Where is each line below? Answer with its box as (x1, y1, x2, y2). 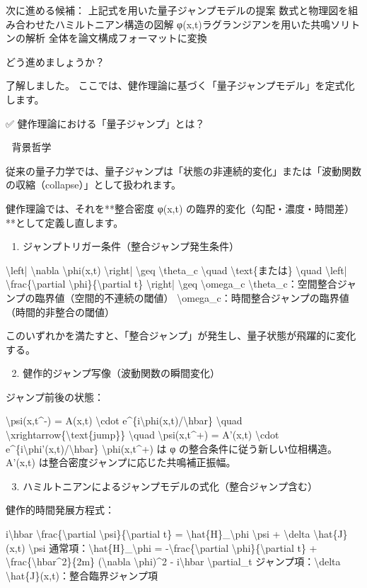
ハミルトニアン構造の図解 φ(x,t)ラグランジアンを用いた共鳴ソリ (54, 16, 351, 31)
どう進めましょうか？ (6, 54, 105, 69)
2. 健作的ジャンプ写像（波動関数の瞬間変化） (11, 366, 221, 380)
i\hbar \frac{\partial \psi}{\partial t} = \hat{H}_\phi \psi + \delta (6, 526, 310, 541)
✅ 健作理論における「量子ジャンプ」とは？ (6, 115, 205, 130)
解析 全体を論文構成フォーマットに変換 (25, 30, 207, 45)
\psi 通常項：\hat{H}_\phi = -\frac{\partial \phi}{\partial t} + (28, 540, 318, 555)
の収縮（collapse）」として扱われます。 (6, 177, 181, 192)
